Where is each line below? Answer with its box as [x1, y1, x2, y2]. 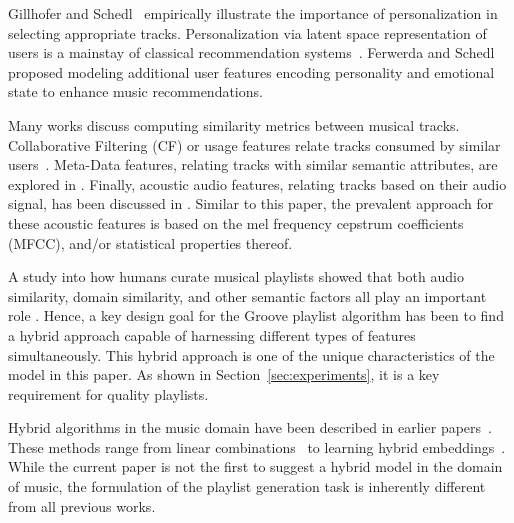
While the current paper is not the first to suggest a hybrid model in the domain [8, 456, 503, 477]
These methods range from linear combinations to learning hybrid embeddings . [8, 436, 506, 457]
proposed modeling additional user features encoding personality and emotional [8, 61, 495, 82]
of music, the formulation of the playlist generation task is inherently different [8, 476, 486, 497]
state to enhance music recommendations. [8, 81, 263, 102]
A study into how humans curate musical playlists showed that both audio [8, 266, 464, 287]
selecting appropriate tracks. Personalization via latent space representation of [8, 22, 487, 43]
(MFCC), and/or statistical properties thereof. [8, 232, 293, 253]
